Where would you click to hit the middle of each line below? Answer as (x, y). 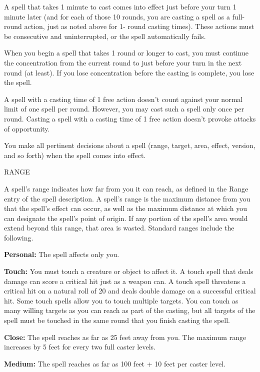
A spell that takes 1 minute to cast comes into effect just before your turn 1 (120, 6)
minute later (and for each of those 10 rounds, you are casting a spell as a (117, 16)
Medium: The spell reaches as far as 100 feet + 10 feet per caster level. (115, 363)
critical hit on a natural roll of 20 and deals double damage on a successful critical (130, 291)
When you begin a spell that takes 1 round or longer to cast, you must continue (126, 53)
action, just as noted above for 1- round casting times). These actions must (139, 26)
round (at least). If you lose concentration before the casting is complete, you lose (129, 72)
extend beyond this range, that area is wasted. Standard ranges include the (119, 228)
